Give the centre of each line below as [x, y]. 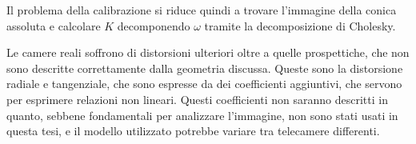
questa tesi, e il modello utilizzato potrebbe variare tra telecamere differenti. [193, 131]
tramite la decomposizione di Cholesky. [300, 25]
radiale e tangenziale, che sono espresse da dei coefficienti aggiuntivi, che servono [204, 84]
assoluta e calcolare [54, 25]
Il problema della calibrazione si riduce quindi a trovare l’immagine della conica [202, 10]
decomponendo [154, 25]
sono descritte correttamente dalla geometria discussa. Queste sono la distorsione [205, 68]
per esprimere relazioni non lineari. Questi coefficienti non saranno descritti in [197, 99]
